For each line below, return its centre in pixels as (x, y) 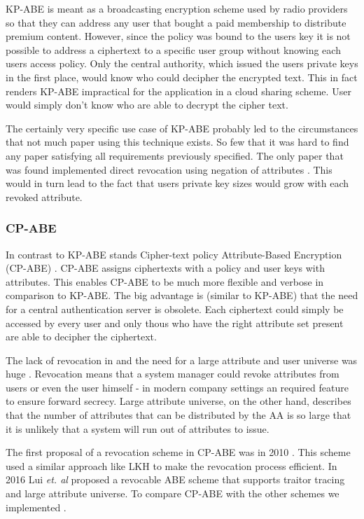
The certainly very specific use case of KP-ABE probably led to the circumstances (182, 128)
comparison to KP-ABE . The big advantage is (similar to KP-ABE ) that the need (182, 295)
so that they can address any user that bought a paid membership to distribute (176, 22)
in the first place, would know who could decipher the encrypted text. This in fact (182, 77)
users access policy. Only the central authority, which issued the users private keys (182, 63)
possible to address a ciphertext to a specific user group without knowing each (173, 49)
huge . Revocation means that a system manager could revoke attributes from (173, 374)
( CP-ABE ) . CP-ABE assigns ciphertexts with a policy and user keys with (165, 268)
